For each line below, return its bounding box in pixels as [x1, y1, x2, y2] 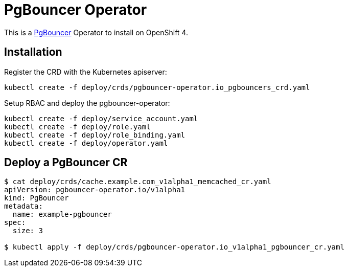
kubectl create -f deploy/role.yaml [4, 122, 151, 131]
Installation [4, 46, 62, 59]
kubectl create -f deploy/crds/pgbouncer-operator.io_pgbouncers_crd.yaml [4, 83, 310, 92]
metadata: [4, 202, 43, 211]
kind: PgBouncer [4, 194, 69, 202]
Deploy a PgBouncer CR [4, 156, 128, 169]
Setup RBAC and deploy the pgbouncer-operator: [4, 98, 170, 107]
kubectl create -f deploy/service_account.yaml [4, 114, 198, 123]
